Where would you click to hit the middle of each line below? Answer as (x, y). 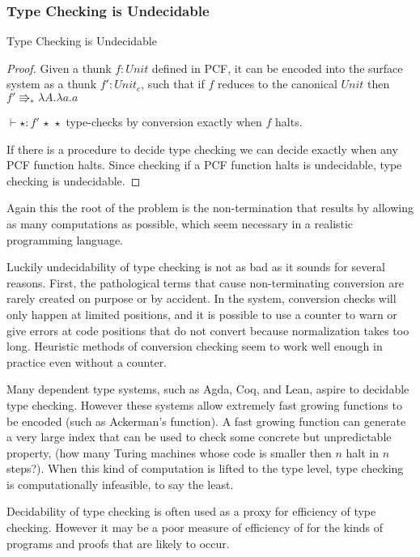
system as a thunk (52, 84)
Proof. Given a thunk (59, 68)
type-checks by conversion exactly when (164, 121)
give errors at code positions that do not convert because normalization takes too (208, 330)
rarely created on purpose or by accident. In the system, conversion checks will (202, 298)
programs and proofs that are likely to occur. (118, 543)
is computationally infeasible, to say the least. (120, 484)
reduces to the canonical (277, 84)
